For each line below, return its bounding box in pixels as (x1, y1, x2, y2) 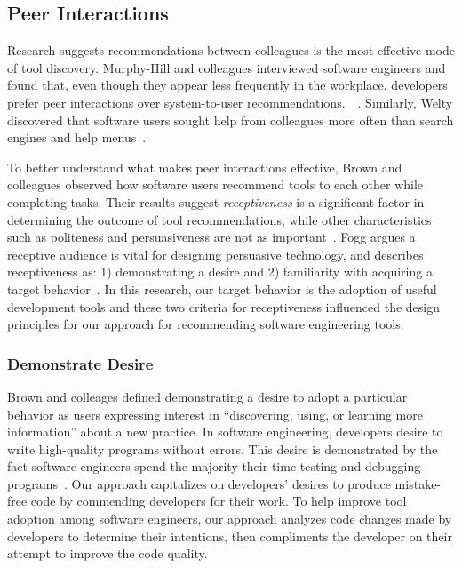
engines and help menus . (7, 128, 147, 147)
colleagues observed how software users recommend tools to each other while (7, 175, 424, 194)
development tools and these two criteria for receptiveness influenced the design (7, 297, 441, 316)
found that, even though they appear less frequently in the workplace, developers (7, 76, 448, 94)
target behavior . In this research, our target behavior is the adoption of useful (7, 279, 437, 298)
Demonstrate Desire (7, 352, 154, 374)
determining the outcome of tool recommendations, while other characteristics (7, 210, 432, 228)
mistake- (394, 474, 442, 492)
